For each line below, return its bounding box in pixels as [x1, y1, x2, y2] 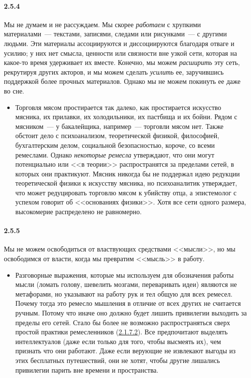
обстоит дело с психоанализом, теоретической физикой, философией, [15, 130, 220, 141]
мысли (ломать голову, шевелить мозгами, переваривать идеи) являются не [15, 279, 237, 289]
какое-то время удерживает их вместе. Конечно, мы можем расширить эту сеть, [4, 57, 240, 67]
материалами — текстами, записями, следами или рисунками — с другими [4, 29, 227, 39]
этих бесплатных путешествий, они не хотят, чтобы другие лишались [15, 355, 220, 365]
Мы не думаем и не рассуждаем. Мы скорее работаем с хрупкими [4, 19, 201, 29]
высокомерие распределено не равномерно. [15, 206, 142, 217]
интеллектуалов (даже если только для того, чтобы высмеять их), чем [15, 336, 221, 346]
